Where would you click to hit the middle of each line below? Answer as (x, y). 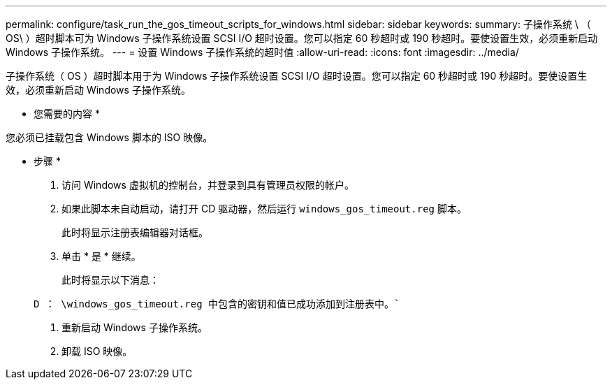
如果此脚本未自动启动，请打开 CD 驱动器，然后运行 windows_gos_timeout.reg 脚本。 (264, 209)
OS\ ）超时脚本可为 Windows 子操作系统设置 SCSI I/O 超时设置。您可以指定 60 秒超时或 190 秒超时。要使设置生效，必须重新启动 (302, 38)
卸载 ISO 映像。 (97, 351)
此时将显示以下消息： (110, 280)
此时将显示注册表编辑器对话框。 (135, 232)
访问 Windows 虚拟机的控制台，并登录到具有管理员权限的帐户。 (208, 185)
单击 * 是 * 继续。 (101, 256)
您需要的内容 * (67, 114)
